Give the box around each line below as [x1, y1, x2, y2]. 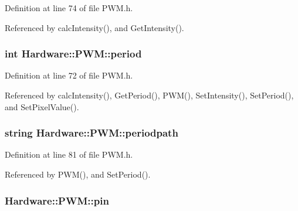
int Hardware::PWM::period [5, 46, 142, 61]
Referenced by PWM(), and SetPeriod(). [5, 168, 151, 180]
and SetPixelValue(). [5, 100, 79, 113]
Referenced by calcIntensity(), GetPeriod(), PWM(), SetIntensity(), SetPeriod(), [5, 89, 294, 101]
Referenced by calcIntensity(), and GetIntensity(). [5, 21, 184, 33]
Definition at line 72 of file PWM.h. [5, 69, 133, 81]
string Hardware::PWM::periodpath [5, 125, 178, 140]
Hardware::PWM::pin [5, 193, 109, 207]
